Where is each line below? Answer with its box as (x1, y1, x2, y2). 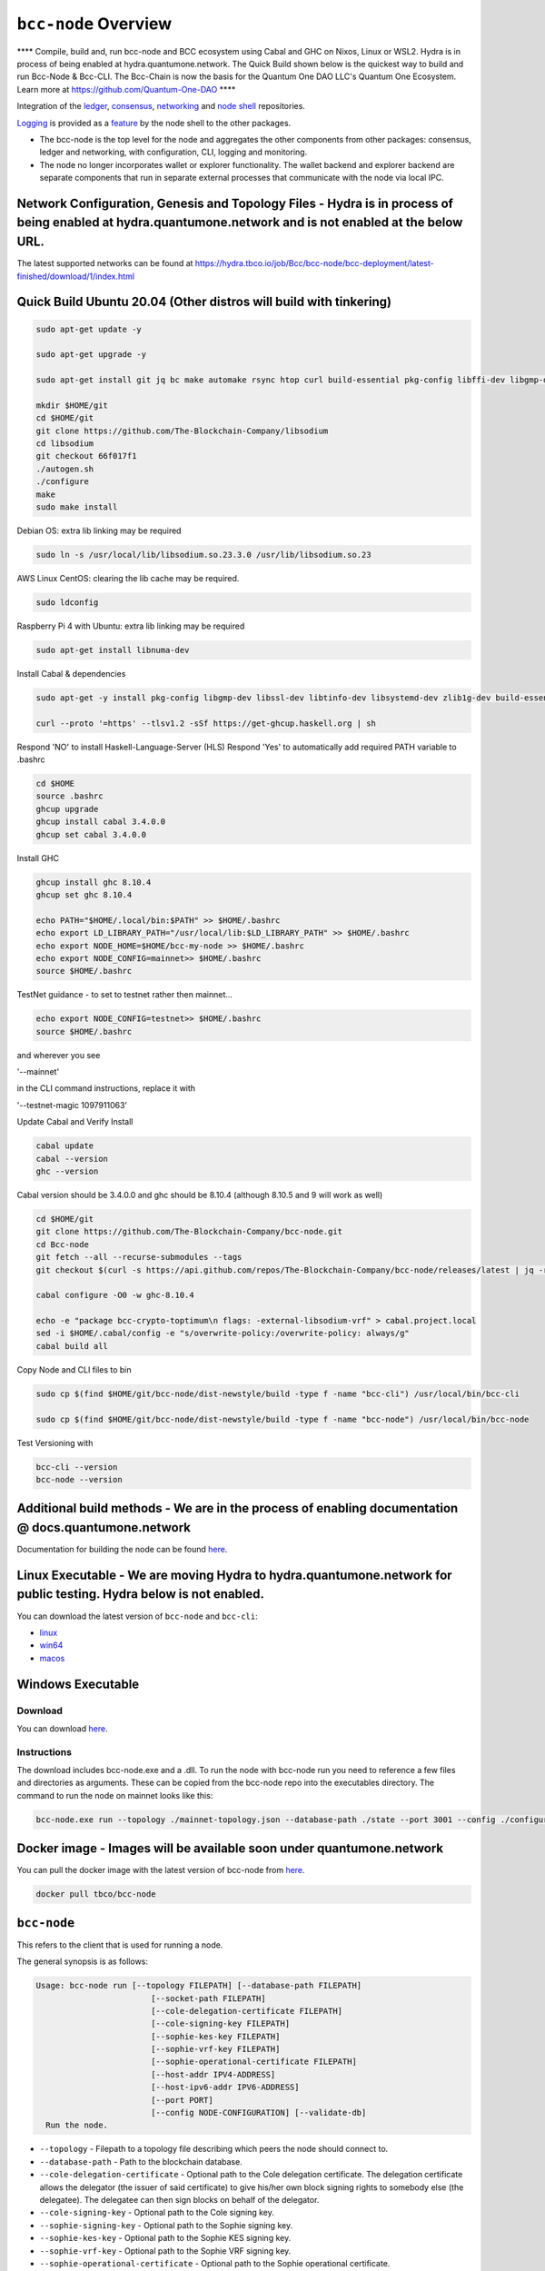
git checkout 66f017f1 (35, 451, 137, 461)
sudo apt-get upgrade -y (35, 350, 147, 360)
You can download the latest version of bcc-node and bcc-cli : (16, 1611, 258, 1621)
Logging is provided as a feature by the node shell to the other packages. (16, 117, 292, 128)
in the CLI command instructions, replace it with (16, 1083, 195, 1094)
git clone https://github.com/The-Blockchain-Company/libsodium (35, 425, 329, 436)
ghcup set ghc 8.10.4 (35, 889, 133, 899)
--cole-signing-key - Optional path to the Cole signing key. (39, 2207, 274, 2218)
